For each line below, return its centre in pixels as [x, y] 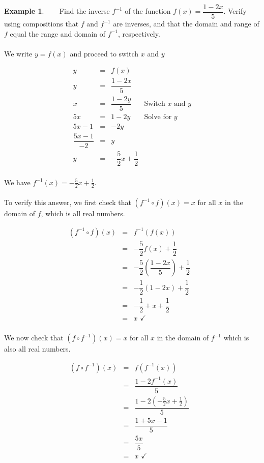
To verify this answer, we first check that [68, 202]
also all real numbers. [37, 349]
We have [17, 182]
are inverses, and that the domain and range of [186, 24]
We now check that [34, 338]
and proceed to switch [104, 53]
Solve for [158, 117]
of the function [148, 11]
